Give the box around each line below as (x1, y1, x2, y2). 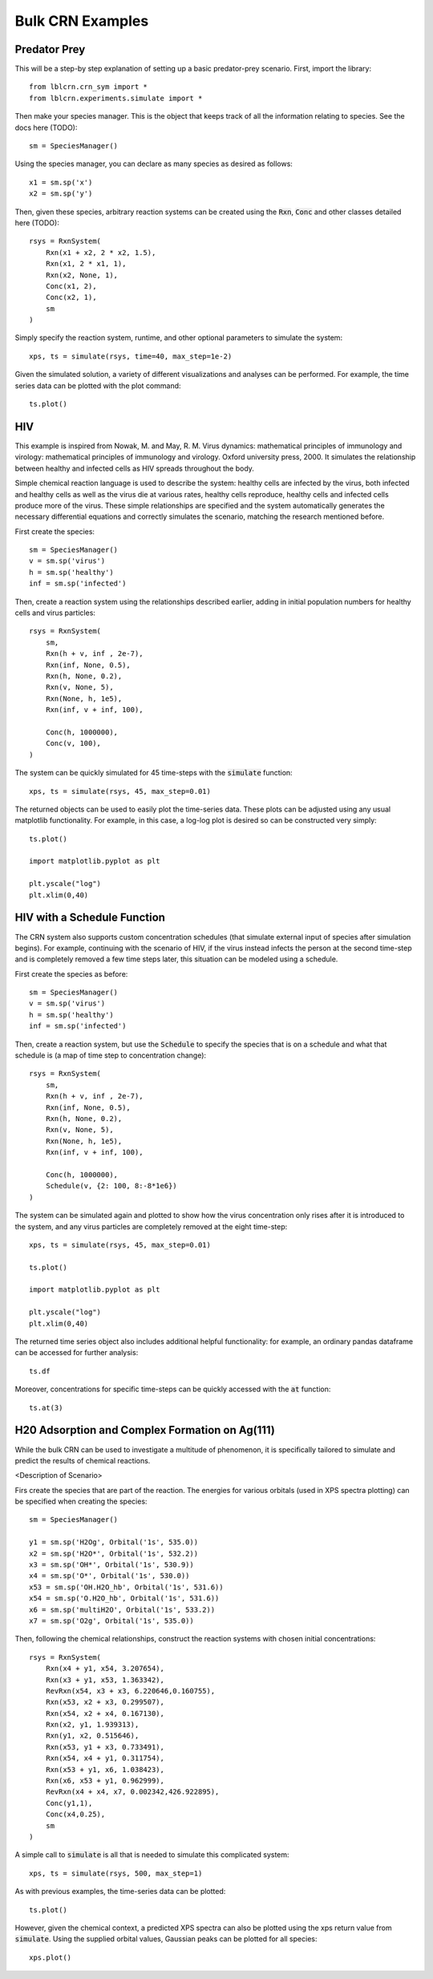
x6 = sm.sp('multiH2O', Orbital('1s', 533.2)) (29, 1605, 216, 1614)
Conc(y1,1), (45, 1799, 93, 1807)
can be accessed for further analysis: (14, 1348, 139, 1358)
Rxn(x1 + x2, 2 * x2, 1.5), (45, 248, 156, 257)
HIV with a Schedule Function (14, 911, 166, 925)
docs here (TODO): (14, 123, 78, 132)
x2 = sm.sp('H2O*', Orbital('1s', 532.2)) (29, 1548, 199, 1558)
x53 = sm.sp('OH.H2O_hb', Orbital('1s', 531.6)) (29, 1582, 224, 1592)
